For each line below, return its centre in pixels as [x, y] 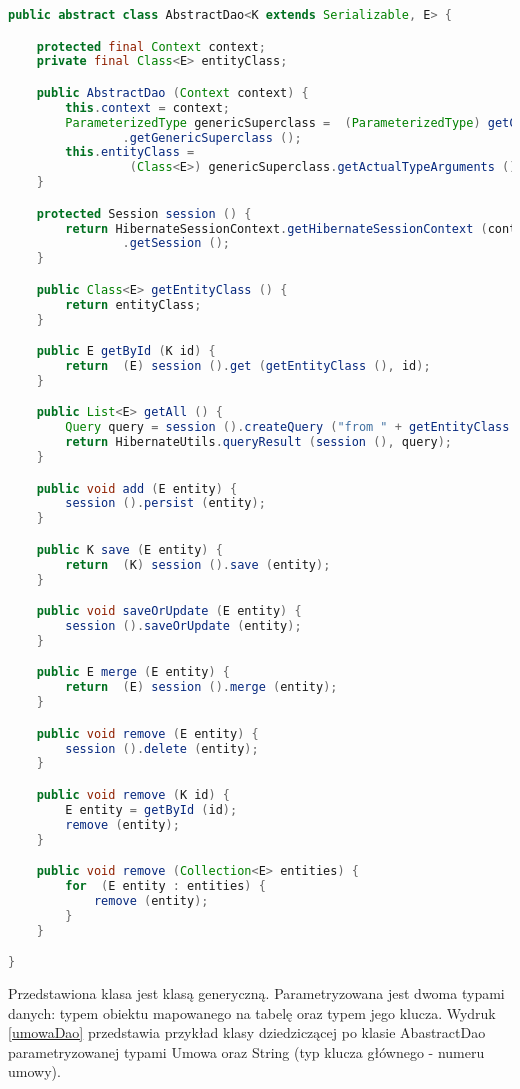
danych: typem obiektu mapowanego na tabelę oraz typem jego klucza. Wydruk [252, 1012]
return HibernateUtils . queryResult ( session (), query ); [258, 442]
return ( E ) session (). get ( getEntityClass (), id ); [248, 366]
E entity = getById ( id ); [151, 809]
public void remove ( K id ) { [133, 795]
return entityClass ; [133, 304]
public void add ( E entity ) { [137, 488]
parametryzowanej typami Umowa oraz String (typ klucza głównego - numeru [246, 1051]
